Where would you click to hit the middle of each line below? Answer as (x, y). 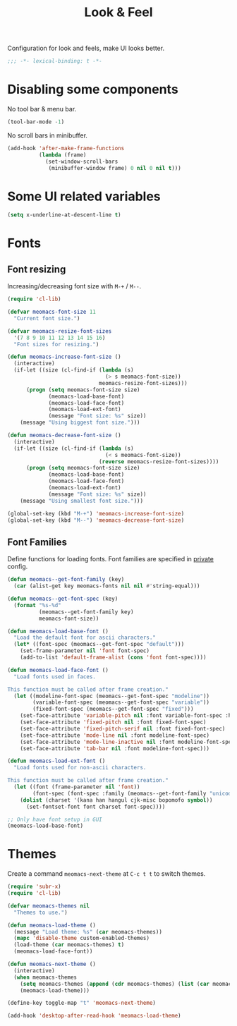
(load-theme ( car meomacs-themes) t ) (69, 945)
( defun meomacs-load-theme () (52, 925)
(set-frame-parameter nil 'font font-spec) (85, 651)
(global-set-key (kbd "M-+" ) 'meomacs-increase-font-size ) (96, 513)
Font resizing (37, 269)
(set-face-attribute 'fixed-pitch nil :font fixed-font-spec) (113, 722)
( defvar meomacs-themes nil (49, 906)
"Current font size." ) (47, 318)
